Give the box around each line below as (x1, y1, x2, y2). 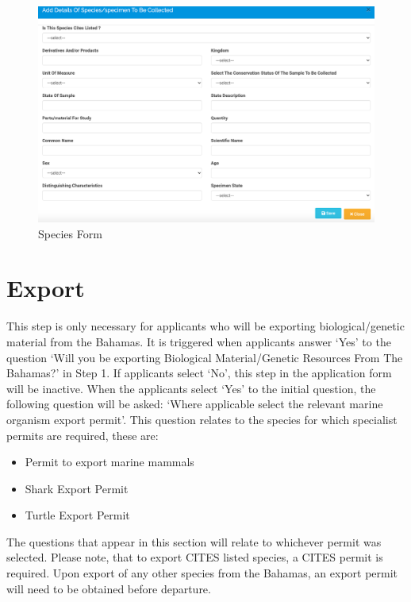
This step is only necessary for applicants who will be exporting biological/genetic (6, 318, 405, 334)
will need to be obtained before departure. (6, 580, 211, 596)
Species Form (38, 225, 102, 241)
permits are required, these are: (6, 426, 159, 443)
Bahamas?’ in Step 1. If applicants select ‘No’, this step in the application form (6, 365, 392, 381)
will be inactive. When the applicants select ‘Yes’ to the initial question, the (6, 380, 376, 396)
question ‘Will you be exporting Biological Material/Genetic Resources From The (6, 349, 403, 365)
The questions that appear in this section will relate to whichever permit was (6, 533, 382, 550)
